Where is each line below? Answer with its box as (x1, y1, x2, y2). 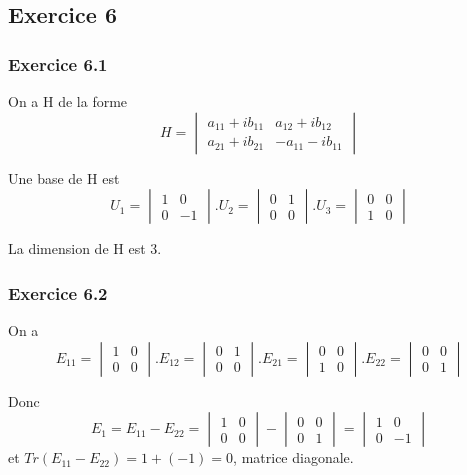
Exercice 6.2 (8, 280, 108, 305)
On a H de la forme (8, 91, 128, 111)
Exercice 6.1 (8, 51, 108, 76)
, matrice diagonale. (233, 447, 354, 468)
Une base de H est (8, 167, 120, 188)
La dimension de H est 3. (8, 238, 162, 259)
